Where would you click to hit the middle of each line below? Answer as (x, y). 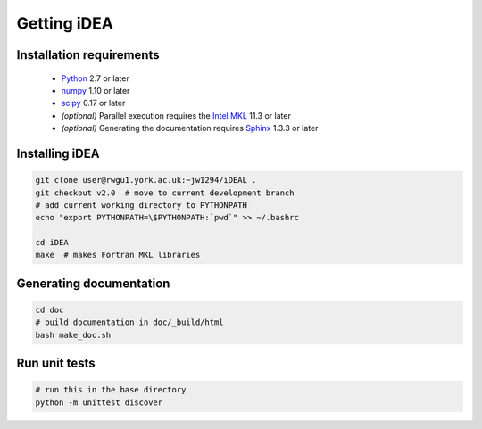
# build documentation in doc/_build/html (129, 322)
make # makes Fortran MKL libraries (118, 255)
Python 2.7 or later (95, 78)
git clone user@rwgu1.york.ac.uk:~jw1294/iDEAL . (146, 180)
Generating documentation (93, 283)
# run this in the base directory (111, 390)
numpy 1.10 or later (96, 90)
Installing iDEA (58, 153)
